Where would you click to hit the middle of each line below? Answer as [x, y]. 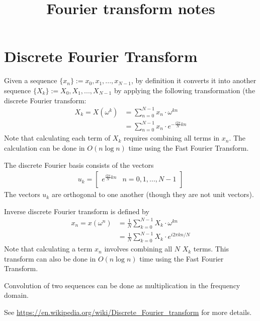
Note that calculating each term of [57, 138]
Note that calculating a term [48, 249]
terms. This [211, 249]
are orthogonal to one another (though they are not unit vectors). [153, 194]
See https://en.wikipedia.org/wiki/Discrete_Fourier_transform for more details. [128, 312]
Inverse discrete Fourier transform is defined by [77, 211]
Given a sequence [31, 80]
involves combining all [138, 249]
